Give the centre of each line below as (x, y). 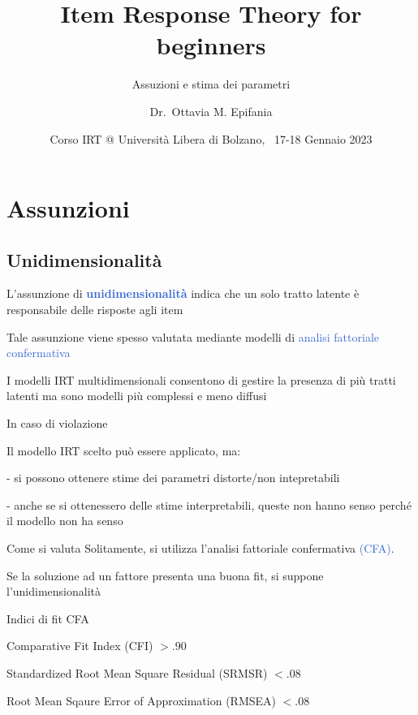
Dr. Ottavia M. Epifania (211, 111)
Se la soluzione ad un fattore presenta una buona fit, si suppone (165, 575)
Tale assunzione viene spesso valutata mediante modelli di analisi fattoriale (193, 336)
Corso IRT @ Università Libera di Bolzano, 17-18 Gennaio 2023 (211, 138)
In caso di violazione (57, 423)
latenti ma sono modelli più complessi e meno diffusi (137, 396)
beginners (211, 45)
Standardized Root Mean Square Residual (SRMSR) (137, 672)
